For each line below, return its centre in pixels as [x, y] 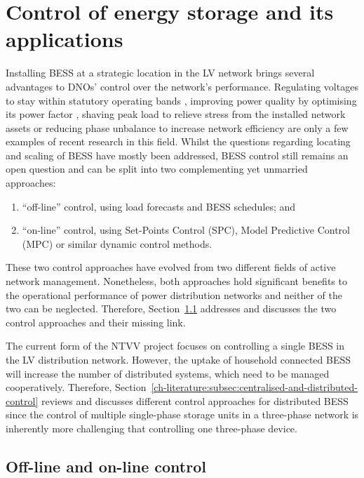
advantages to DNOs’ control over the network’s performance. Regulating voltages [182, 86]
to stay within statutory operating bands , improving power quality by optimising [181, 100]
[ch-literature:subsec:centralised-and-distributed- [254, 387]
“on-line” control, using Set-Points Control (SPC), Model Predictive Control [186, 230]
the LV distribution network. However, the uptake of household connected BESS [178, 359]
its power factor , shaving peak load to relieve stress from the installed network [176, 114]
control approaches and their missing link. [96, 322]
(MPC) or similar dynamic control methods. [117, 243]
